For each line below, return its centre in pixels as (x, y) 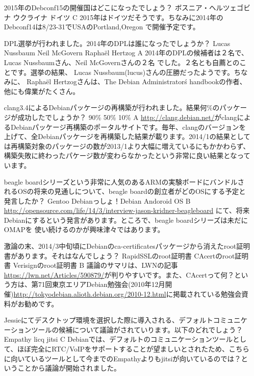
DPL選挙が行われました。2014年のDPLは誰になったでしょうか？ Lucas (117, 43)
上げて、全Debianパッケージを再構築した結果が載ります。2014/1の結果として (127, 136)
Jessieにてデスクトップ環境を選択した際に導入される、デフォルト (109, 320)
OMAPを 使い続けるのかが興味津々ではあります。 (84, 229)
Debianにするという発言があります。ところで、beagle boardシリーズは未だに (126, 220)
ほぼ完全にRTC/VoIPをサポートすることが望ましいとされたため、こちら (133, 349)
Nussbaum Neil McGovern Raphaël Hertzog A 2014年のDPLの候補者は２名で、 (126, 53)
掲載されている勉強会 (207, 294)
